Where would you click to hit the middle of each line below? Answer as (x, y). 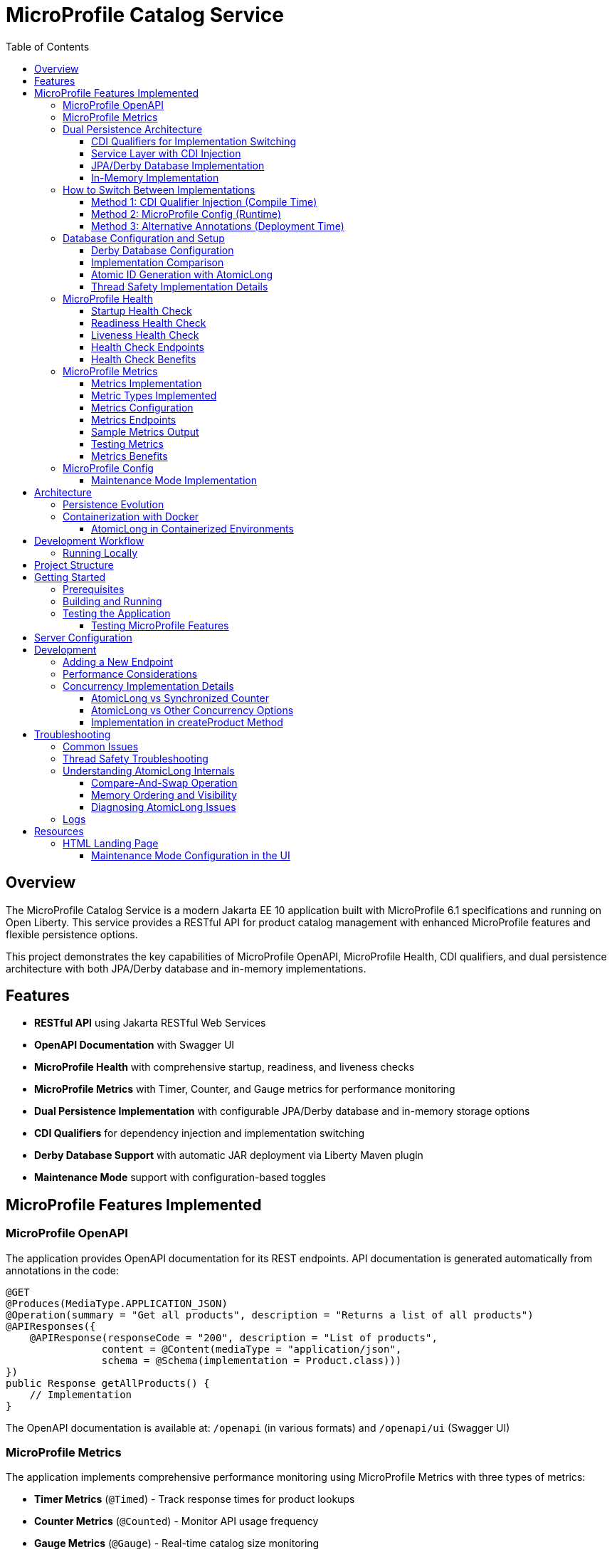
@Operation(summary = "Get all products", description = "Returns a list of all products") (270, 1315)
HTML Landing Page (111, 843)
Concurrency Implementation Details (148, 686)
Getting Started (70, 577)
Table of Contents (48, 46)
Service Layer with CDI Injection (166, 153)
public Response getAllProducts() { (108, 1383)
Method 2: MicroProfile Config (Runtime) (186, 214)
